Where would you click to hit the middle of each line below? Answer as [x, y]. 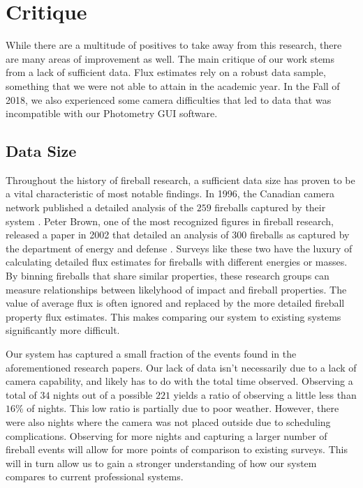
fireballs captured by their [270, 207]
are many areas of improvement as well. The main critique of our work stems [170, 58]
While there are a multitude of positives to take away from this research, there [174, 45]
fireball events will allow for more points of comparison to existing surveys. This [177, 449]
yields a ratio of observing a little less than [265, 394]
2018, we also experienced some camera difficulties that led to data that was [169, 99]
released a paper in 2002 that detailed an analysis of [117, 235]
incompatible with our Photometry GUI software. [112, 113]
